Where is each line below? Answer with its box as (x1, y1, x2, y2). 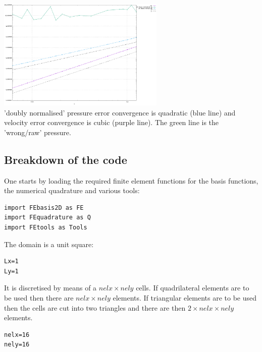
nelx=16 (4, 331, 30, 338)
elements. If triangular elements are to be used (113, 292, 257, 303)
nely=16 (4, 341, 30, 348)
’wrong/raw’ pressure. (4, 127, 71, 137)
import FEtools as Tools (4, 224, 87, 231)
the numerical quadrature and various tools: (4, 185, 140, 196)
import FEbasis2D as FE (4, 204, 84, 211)
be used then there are (4, 292, 74, 303)
